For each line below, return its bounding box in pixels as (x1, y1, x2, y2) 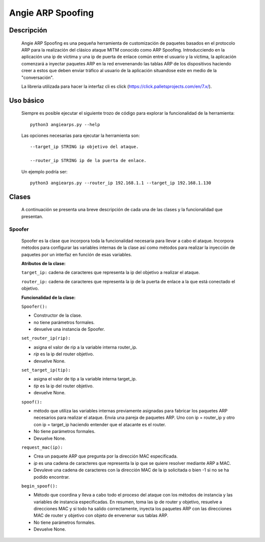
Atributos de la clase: (21, 260, 66, 266)
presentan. (21, 214, 44, 219)
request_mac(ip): (21, 444, 63, 450)
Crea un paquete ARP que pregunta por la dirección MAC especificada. (33, 453, 178, 459)
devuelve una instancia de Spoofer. (33, 326, 105, 332)
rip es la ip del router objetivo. (33, 351, 94, 357)
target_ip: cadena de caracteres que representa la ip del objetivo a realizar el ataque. (21, 270, 200, 275)
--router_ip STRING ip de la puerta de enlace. (30, 158, 147, 163)
